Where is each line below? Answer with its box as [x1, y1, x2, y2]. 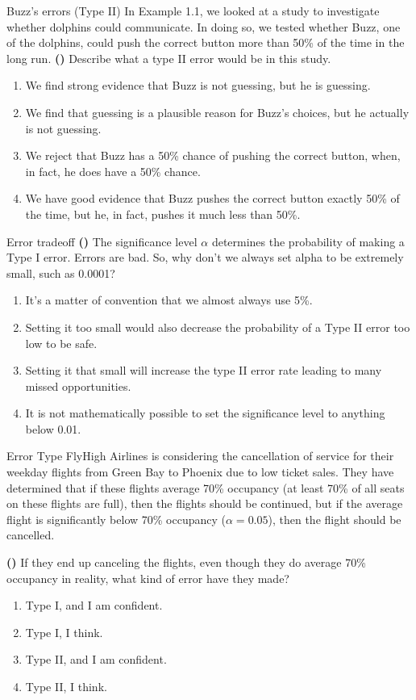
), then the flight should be [268, 510, 401, 527]
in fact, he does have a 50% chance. [25, 162, 201, 179]
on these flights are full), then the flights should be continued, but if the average [6, 495, 403, 512]
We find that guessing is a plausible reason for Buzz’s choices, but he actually [25, 103, 410, 120]
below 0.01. [25, 420, 81, 437]
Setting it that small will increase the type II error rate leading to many [25, 362, 382, 379]
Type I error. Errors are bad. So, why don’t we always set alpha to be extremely [6, 249, 404, 266]
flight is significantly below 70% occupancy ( [6, 510, 226, 527]
